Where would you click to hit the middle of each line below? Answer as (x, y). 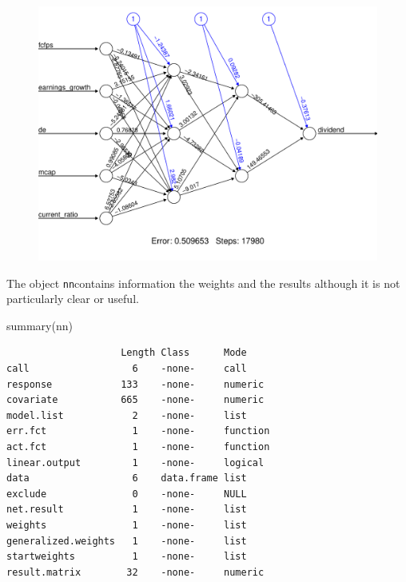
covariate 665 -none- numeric (135, 400)
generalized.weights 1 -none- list (127, 541)
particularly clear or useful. (73, 299)
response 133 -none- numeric (135, 384)
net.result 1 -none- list (127, 510)
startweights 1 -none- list (127, 557)
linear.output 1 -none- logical (135, 462)
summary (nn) (40, 325)
